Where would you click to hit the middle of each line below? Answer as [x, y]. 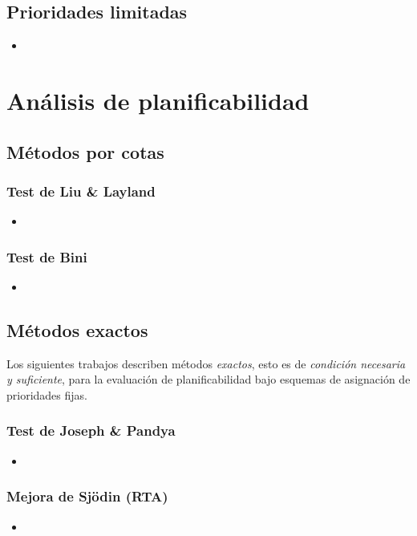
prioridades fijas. [47, 394]
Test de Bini [47, 256]
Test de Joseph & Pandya [91, 430]
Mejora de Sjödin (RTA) [87, 496]
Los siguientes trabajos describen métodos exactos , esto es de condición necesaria [206, 363]
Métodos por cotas [85, 151]
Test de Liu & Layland [81, 191]
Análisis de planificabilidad [158, 100]
